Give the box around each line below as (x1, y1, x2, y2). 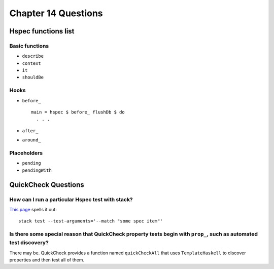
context (22, 60, 42, 66)
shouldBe (22, 74, 44, 81)
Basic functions (9, 42, 49, 49)
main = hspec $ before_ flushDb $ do (31, 109, 125, 115)
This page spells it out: (9, 206, 57, 212)
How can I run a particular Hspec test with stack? (9, 196, 133, 203)
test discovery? (9, 239, 49, 246)
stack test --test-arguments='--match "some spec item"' (18, 218, 163, 224)
